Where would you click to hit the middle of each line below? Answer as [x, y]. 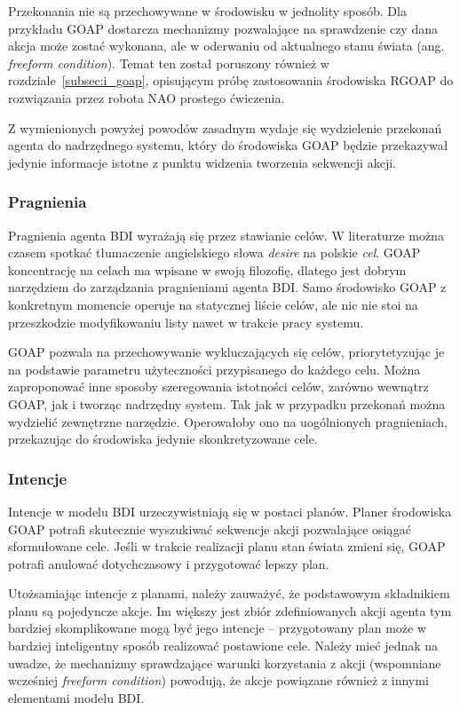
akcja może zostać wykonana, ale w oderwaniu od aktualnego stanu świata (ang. [226, 46]
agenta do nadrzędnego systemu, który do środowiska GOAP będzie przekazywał [228, 145]
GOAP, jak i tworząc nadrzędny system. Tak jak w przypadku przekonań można [227, 403]
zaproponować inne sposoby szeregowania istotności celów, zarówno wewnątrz [218, 387]
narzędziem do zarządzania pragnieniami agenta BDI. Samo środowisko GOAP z [227, 287]
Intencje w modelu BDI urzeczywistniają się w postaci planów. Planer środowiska [230, 511]
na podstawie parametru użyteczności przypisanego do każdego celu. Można [214, 369]
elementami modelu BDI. [76, 697]
